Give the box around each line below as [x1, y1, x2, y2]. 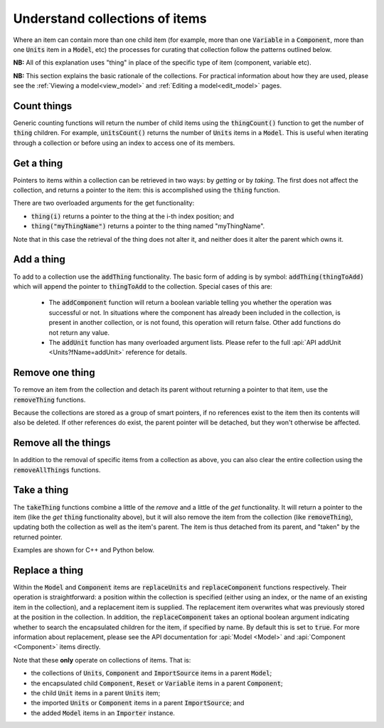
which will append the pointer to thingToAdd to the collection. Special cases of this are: [13, 282, 273, 291]
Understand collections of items [13, 11, 207, 26]
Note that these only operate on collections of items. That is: [13, 655, 191, 664]
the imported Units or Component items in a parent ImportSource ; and [31, 699, 245, 707]
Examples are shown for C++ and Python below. [13, 546, 155, 555]
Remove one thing [13, 367, 95, 379]
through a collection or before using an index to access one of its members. [13, 139, 235, 147]
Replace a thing [13, 564, 84, 576]
